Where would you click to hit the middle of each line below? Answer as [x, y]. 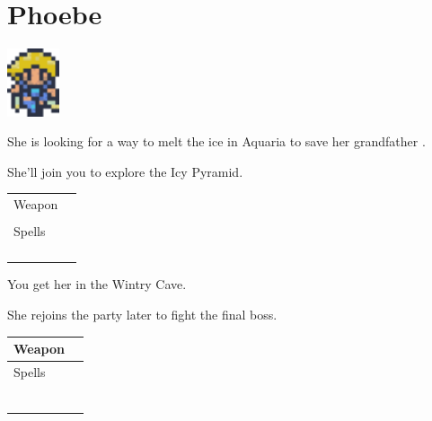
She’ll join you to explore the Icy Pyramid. [125, 171]
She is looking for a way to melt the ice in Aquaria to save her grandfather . [216, 141]
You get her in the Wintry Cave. [97, 284]
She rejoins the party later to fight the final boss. [142, 315]
